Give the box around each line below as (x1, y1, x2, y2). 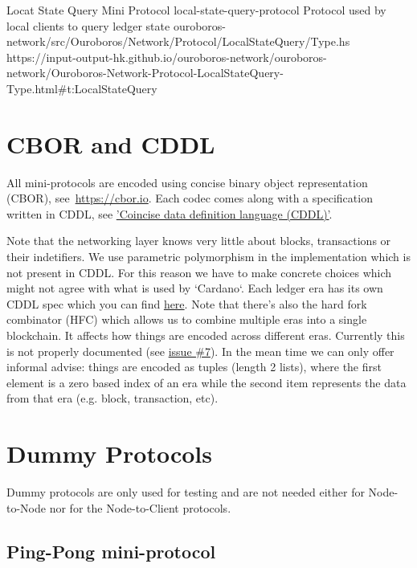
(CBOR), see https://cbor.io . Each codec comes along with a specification (6, 190, 373, 206)
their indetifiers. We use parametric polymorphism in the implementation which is (6, 248, 411, 265)
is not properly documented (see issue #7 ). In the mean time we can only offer (6, 342, 395, 359)
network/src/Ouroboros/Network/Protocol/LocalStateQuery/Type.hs (6, 33, 350, 50)
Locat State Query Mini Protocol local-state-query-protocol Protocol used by (6, 2, 386, 18)
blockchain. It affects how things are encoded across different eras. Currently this (6, 327, 405, 344)
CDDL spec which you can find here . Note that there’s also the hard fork (6, 295, 367, 312)
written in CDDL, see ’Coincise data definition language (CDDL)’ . (6, 205, 333, 222)
